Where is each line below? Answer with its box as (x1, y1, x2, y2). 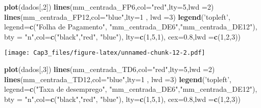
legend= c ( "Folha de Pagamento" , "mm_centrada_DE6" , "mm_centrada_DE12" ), (4, 21, 257, 32)
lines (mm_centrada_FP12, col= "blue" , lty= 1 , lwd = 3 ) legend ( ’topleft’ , (4, 11, 230, 22)
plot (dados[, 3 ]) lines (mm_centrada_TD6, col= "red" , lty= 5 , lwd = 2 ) (4, 64, 215, 75)
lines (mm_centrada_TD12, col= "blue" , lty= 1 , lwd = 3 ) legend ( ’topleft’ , (4, 74, 231, 84)
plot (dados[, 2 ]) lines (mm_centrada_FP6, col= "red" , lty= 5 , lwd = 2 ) (4, 2, 214, 12)
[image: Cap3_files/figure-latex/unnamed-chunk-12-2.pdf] (4, 49, 205, 57)
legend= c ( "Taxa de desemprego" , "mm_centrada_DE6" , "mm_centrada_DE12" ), (4, 84, 257, 94)
